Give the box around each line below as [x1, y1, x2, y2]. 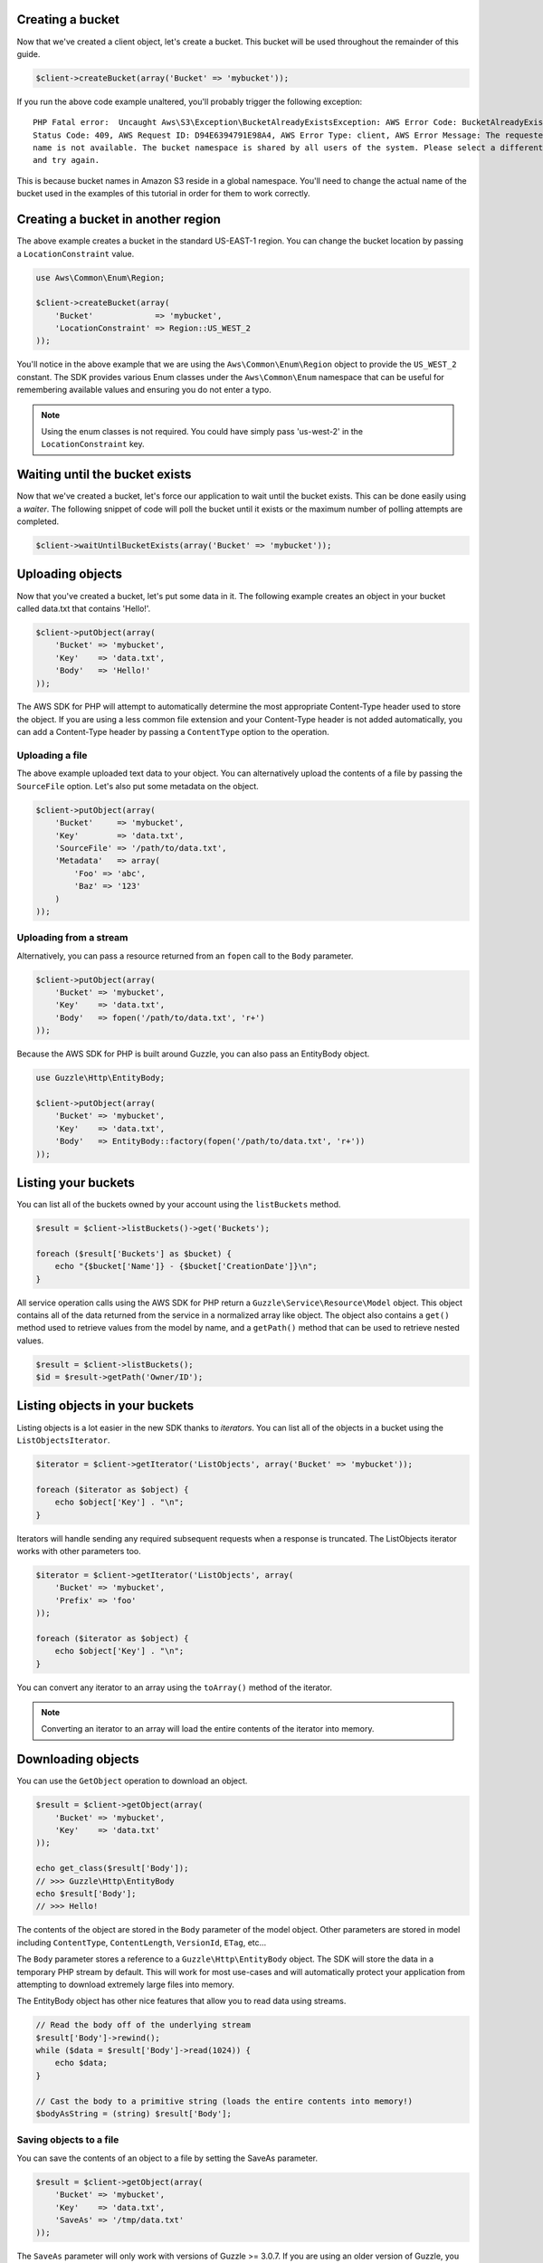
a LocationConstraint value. [16, 248, 135, 259]
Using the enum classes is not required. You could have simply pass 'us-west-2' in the [41, 426, 364, 436]
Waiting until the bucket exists [16, 467, 192, 482]
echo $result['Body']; [35, 1888, 137, 1898]
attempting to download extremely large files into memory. [16, 1979, 235, 1990]
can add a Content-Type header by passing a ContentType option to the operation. [16, 727, 329, 738]
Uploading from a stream [16, 931, 129, 944]
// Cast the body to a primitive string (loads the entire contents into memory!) [35, 2096, 414, 2106]
